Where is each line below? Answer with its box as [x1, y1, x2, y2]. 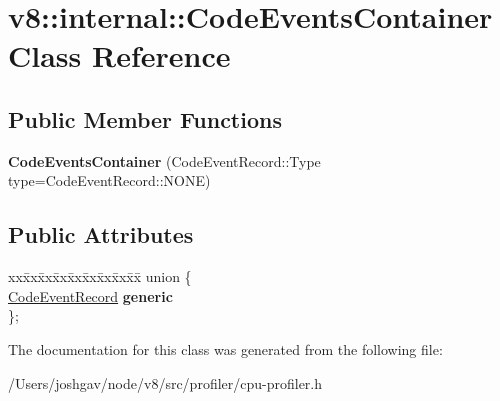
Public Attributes [8, 219, 194, 250]
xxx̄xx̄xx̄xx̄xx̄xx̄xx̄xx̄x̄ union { [8, 266, 192, 287]
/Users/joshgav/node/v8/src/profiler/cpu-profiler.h [8, 372, 323, 393]
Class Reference [8, 35, 231, 76]
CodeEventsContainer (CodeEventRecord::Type [8, 150, 321, 171]
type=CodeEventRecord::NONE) [8, 170, 211, 191]
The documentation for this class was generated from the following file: [8, 338, 443, 359]
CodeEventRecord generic [8, 285, 173, 306]
